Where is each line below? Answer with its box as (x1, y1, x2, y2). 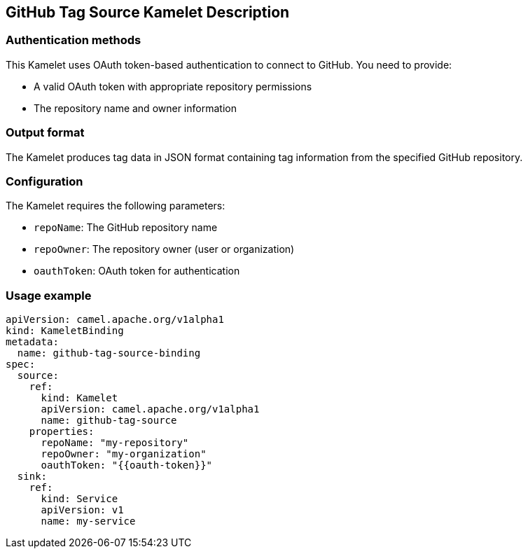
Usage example (6, 288, 92, 303)
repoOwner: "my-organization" (41, 448, 207, 460)
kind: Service (41, 493, 118, 505)
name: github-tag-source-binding (17, 347, 201, 359)
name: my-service (41, 515, 136, 527)
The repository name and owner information (34, 102, 237, 114)
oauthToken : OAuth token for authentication (34, 265, 240, 277)
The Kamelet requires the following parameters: (6, 200, 225, 212)
